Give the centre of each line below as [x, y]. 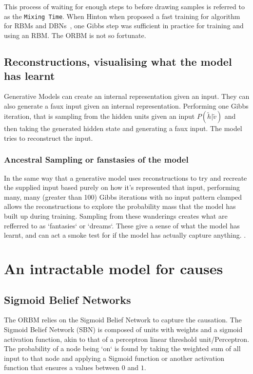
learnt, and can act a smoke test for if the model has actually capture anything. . [125, 235]
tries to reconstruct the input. [49, 138]
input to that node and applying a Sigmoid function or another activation [114, 358]
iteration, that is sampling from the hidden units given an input [99, 116]
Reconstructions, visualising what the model [118, 61]
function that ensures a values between [62, 367]
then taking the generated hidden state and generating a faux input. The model [123, 128]
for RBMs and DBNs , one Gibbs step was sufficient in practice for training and [124, 26]
